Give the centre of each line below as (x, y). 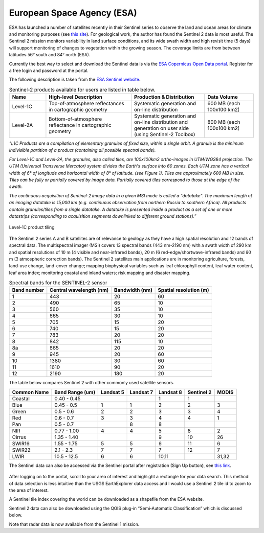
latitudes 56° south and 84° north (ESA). (50, 55)
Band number (28, 290)
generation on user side (162, 128)
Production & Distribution (164, 97)
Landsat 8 (170, 392)
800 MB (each (224, 122)
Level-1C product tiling (32, 227)
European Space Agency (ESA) (73, 13)
